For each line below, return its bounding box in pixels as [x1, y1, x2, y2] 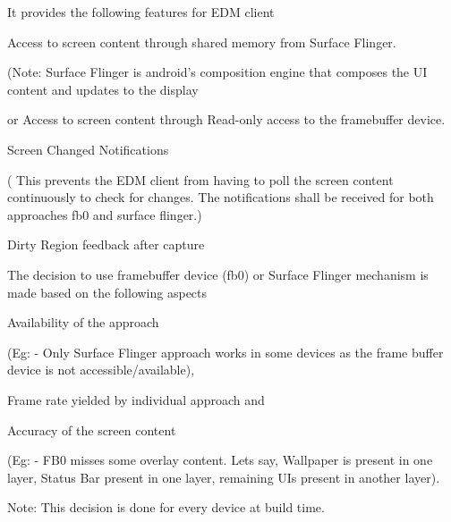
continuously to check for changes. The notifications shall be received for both [7, 188, 434, 206]
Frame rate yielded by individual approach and [7, 390, 265, 408]
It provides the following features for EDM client [7, 3, 275, 21]
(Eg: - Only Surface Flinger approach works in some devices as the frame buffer [7, 342, 444, 361]
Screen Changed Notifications [7, 139, 169, 158]
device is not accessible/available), [7, 360, 195, 379]
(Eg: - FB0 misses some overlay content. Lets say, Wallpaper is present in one [7, 450, 433, 469]
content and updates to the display [7, 80, 199, 98]
